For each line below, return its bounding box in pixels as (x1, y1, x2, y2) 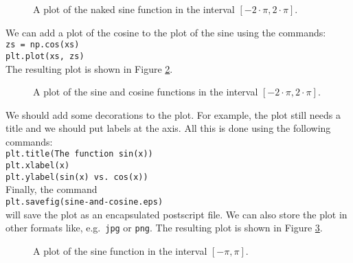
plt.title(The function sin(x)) (5, 149, 153, 159)
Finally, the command (5, 182, 98, 196)
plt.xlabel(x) (5, 161, 70, 171)
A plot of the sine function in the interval (33, 243, 207, 258)
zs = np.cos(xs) (5, 40, 80, 50)
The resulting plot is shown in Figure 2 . (5, 61, 173, 76)
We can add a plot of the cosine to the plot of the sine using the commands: (5, 25, 326, 39)
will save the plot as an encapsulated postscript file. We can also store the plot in (5, 207, 348, 221)
